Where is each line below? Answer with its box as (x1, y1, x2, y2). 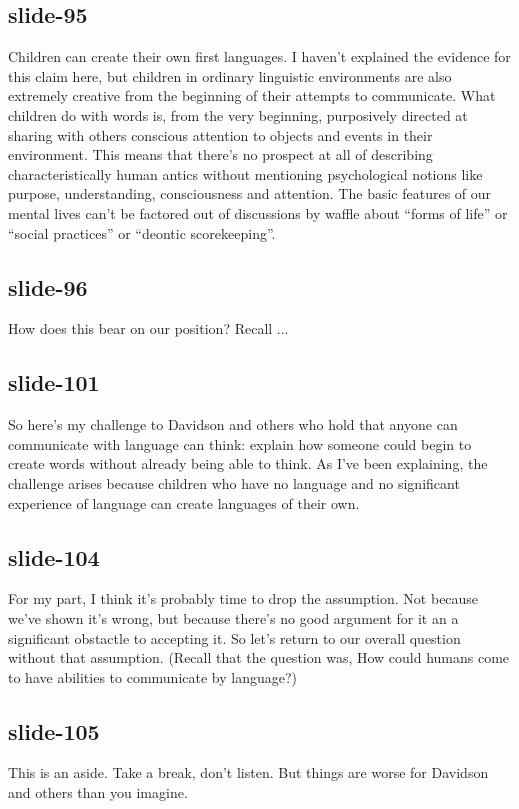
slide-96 (8, 271, 88, 302)
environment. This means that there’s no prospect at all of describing (8, 144, 433, 165)
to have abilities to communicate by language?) (8, 666, 298, 687)
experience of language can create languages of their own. (8, 492, 360, 513)
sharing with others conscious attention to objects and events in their (8, 124, 433, 145)
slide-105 (8, 715, 100, 746)
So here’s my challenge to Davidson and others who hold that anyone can (8, 414, 458, 435)
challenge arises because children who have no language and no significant (8, 472, 460, 493)
